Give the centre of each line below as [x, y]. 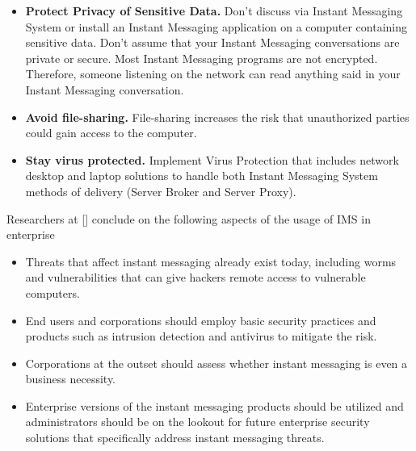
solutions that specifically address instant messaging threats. [175, 438]
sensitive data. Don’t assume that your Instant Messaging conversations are [212, 42]
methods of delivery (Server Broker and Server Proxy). [161, 191]
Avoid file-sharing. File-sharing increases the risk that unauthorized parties [217, 117]
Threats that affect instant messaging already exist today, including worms [211, 261]
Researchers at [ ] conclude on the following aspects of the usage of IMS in [189, 218]
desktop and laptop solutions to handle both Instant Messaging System [202, 175]
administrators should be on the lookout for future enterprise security [197, 422]
